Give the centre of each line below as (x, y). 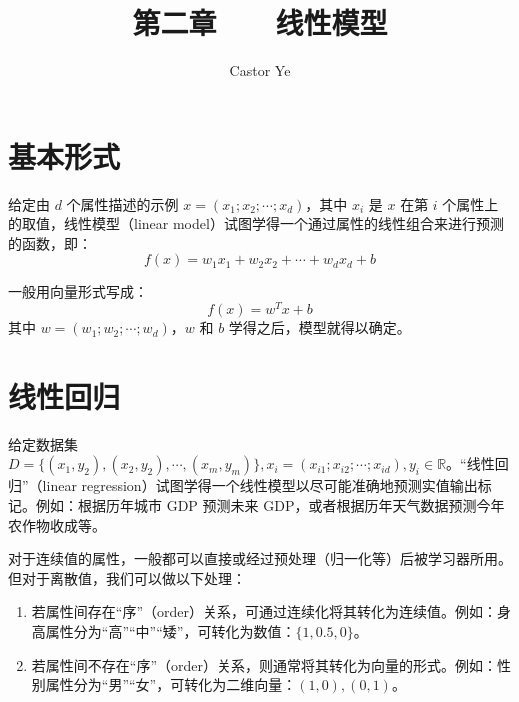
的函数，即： (50, 242)
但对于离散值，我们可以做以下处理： (127, 577)
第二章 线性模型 (260, 22)
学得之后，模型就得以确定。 (319, 327)
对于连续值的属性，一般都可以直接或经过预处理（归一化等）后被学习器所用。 (260, 558)
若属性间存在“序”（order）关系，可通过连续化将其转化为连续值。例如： (264, 611)
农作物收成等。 (57, 524)
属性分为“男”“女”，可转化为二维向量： (171, 684)
